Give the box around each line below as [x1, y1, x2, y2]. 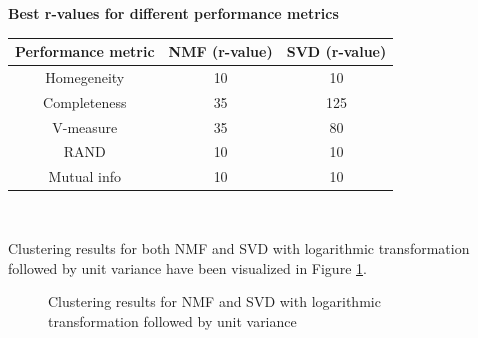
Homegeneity [45, 66, 125, 87]
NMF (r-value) [168, 41, 273, 62]
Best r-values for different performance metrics [8, 3, 339, 23]
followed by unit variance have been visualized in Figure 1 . [8, 257, 367, 278]
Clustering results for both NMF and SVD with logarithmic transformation [8, 238, 470, 258]
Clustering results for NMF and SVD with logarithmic [48, 291, 381, 312]
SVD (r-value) [286, 41, 387, 62]
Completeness [43, 91, 127, 112]
